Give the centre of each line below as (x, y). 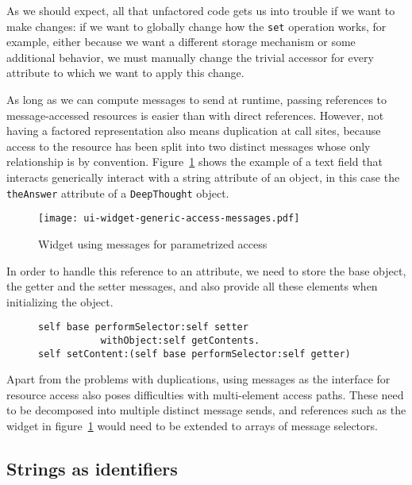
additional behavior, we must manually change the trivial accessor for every (190, 57)
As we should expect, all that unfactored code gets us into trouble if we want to (201, 10)
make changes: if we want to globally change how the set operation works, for (196, 26)
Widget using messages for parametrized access (153, 243)
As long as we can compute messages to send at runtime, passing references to (197, 100)
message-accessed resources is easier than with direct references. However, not (195, 115)
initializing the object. (60, 301)
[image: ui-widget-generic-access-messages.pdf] (169, 219)
